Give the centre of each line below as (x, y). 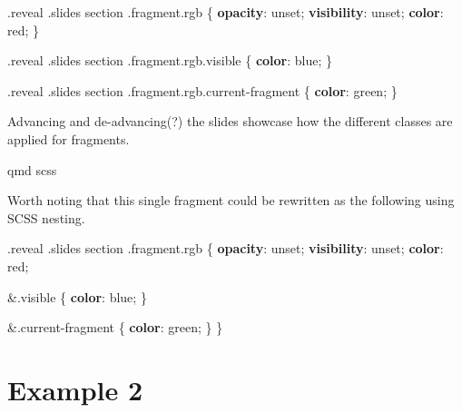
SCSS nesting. (46, 217)
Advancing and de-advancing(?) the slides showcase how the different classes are (230, 121)
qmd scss (32, 169)
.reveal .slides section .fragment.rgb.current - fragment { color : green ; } (202, 90)
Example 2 (75, 389)
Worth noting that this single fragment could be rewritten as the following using (231, 200)
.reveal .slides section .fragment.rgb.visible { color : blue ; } (170, 60)
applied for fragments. (69, 138)
